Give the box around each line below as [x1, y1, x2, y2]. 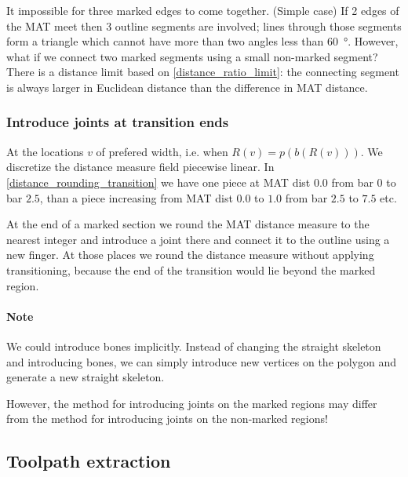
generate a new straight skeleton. [6, 369, 165, 385]
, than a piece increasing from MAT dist [39, 189, 233, 206]
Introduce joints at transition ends [6, 112, 229, 132]
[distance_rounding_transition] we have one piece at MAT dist [6, 173, 311, 190]
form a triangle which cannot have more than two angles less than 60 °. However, [6, 33, 399, 49]
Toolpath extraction [6, 449, 171, 473]
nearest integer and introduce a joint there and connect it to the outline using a [6, 231, 390, 247]
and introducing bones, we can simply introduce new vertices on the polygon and [6, 353, 396, 370]
